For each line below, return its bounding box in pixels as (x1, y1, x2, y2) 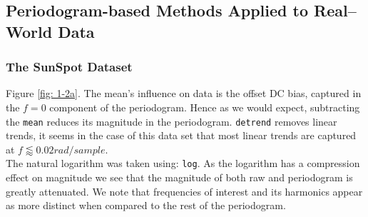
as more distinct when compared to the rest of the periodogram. (6, 198, 286, 213)
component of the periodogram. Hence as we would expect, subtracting (49, 99, 360, 114)
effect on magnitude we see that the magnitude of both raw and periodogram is (6, 170, 353, 185)
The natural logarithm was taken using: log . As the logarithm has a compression (6, 156, 360, 171)
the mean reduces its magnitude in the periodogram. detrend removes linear (6, 113, 337, 128)
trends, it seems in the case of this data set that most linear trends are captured (6, 128, 357, 143)
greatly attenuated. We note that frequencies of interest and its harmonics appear (6, 183, 363, 198)
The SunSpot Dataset (6, 58, 133, 76)
